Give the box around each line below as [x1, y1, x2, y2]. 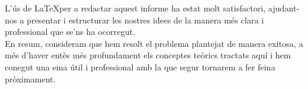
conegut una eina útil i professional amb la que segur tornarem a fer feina [5, 60, 276, 73]
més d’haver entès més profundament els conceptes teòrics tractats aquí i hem [5, 49, 291, 61]
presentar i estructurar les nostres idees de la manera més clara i [26, 13, 264, 26]
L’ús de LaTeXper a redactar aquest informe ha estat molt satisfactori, [5, 2, 266, 14]
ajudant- [268, 2, 300, 14]
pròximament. [5, 72, 56, 85]
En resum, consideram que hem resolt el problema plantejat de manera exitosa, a [5, 37, 303, 49]
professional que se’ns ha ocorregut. [5, 25, 136, 38]
